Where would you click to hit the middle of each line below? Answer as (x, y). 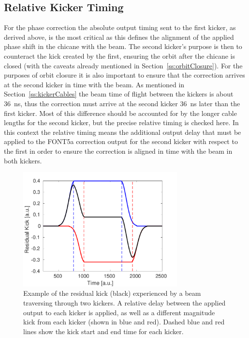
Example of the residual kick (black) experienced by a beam (112, 293)
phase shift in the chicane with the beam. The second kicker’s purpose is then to (123, 46)
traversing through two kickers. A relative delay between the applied (124, 302)
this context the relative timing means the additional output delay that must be (123, 132)
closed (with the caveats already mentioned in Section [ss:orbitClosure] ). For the (123, 65)
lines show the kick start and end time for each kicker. (103, 331)
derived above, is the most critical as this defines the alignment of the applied (119, 37)
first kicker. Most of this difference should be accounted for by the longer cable (120, 113)
